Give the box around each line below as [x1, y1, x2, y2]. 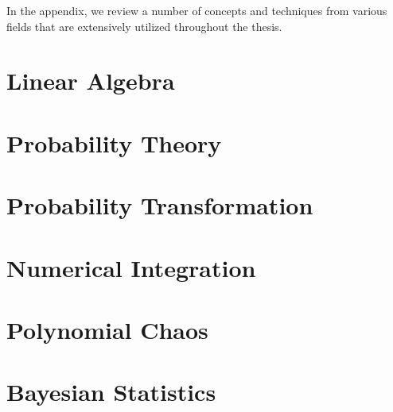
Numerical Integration [6, 251, 256, 283]
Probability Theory [6, 126, 222, 159]
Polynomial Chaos [6, 313, 208, 345]
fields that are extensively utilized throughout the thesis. [6, 17, 282, 34]
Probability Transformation [6, 189, 313, 221]
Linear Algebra [6, 64, 175, 97]
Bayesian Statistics [6, 375, 216, 408]
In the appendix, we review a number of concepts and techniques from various [6, 2, 387, 18]
